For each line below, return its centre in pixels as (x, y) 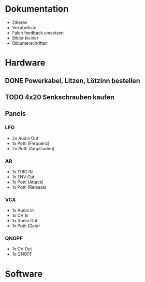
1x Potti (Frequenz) (31, 143)
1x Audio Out (25, 221)
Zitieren (20, 22)
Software (24, 274)
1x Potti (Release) (29, 187)
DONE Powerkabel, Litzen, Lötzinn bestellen (72, 80)
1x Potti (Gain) (26, 226)
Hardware (25, 63)
